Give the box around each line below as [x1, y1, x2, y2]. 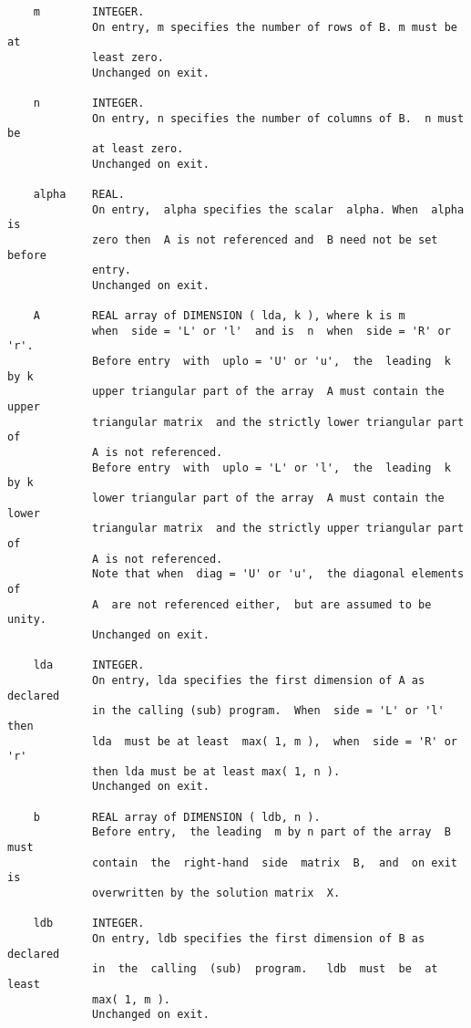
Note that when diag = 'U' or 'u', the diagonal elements [92, 567, 465, 581]
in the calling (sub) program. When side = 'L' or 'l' [92, 704, 445, 718]
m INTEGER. [33, 5, 145, 18]
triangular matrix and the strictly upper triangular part [92, 522, 465, 535]
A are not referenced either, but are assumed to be [92, 597, 432, 611]
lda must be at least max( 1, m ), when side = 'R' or [92, 734, 457, 748]
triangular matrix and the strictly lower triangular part [92, 415, 465, 429]
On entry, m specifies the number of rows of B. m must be [92, 20, 457, 34]
